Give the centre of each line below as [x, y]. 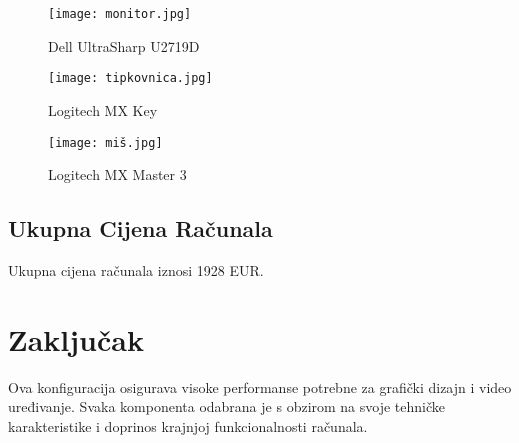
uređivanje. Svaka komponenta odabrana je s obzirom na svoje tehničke [227, 406]
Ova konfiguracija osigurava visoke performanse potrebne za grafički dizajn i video [260, 386]
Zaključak [76, 338]
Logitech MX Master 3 [117, 174]
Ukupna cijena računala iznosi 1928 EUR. [136, 269]
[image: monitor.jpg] [120, 14]
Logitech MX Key [103, 109]
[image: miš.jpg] [105, 142]
